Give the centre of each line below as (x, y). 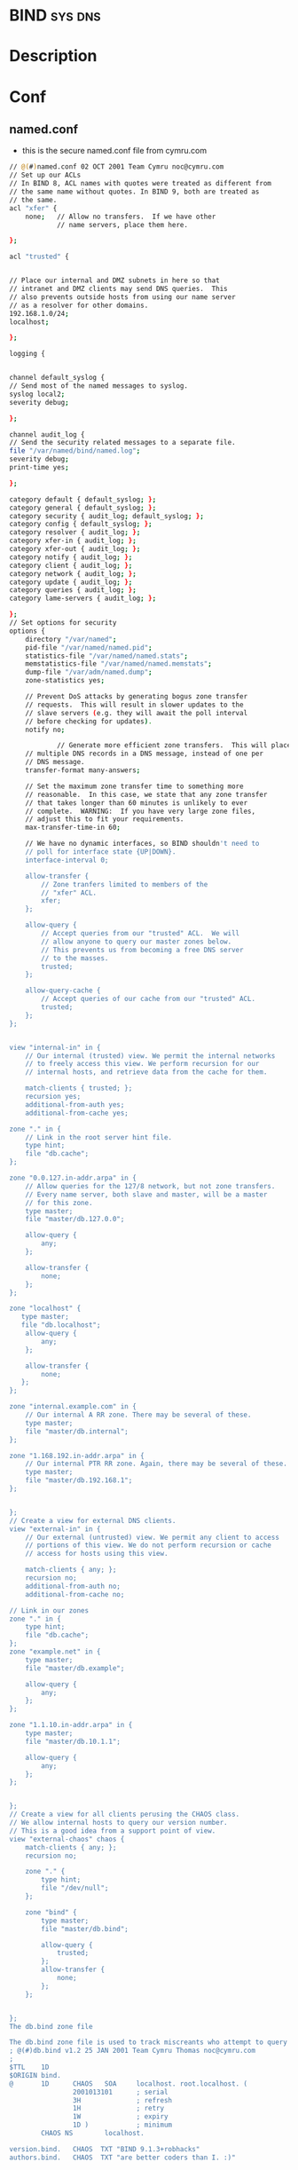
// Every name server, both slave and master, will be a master (146, 1195)
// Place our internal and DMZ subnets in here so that (114, 280)
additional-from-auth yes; (75, 1105)
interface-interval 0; (67, 860)
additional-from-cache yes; (77, 1113)
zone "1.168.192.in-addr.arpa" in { (77, 1456)
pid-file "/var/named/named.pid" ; (89, 647)
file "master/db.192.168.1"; (79, 1480)
